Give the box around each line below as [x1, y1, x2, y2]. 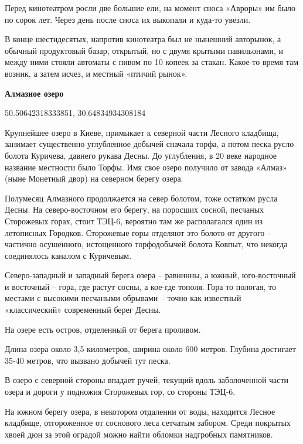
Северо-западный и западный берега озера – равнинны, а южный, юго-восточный [5, 269, 296, 281]
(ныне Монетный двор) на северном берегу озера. [5, 172, 183, 185]
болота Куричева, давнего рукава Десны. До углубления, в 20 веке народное [5, 149, 277, 161]
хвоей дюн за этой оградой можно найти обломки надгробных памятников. [5, 428, 273, 440]
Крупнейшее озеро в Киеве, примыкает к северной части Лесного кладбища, [5, 126, 279, 138]
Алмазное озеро [5, 87, 64, 99]
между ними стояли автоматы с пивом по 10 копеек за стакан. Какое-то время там [5, 56, 299, 68]
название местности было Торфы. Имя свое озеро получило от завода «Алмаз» [5, 160, 287, 173]
